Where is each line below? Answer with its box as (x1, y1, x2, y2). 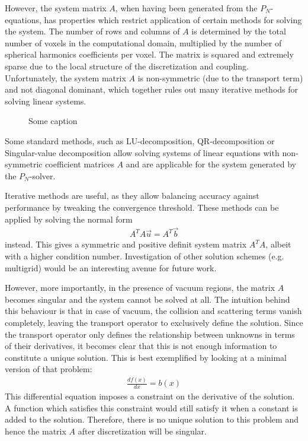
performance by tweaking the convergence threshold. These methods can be (5, 201, 279, 213)
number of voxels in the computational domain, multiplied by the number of (5, 36, 282, 49)
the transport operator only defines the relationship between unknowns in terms (5, 328, 295, 340)
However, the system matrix (5, 2, 107, 14)
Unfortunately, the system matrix (5, 71, 126, 84)
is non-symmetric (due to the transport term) (137, 71, 303, 84)
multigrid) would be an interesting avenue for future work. (5, 261, 217, 274)
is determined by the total (191, 25, 286, 37)
